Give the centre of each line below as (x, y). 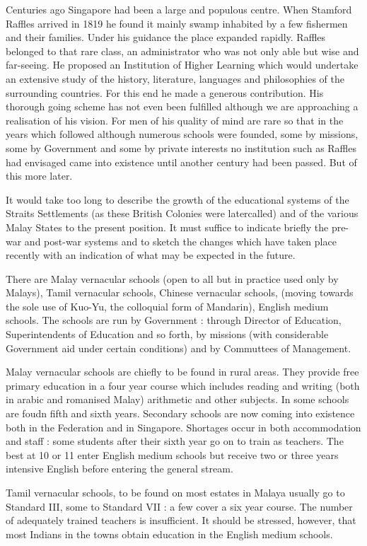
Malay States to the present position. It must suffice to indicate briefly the (167, 227)
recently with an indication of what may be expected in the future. (151, 255)
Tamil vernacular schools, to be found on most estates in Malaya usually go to (175, 492)
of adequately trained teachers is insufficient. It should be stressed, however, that (181, 520)
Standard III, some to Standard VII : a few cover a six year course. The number (179, 506)
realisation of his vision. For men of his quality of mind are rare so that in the (175, 120)
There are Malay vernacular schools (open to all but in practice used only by (172, 278)
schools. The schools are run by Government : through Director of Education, (174, 320)
